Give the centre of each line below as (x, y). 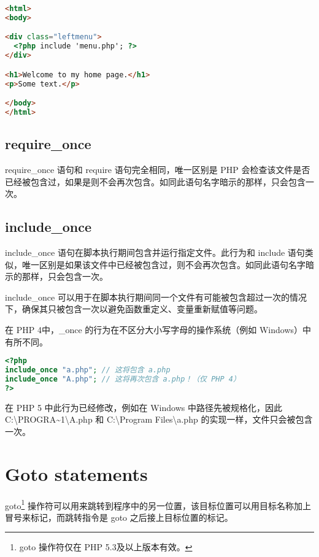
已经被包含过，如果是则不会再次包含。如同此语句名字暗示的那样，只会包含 (155, 181)
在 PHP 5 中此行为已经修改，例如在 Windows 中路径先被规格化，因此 (144, 407)
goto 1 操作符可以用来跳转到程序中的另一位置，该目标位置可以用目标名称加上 (158, 504)
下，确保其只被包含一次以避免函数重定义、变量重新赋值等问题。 (134, 309)
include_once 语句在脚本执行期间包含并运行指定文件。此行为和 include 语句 (155, 252)
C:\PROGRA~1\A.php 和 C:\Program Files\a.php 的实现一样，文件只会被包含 (159, 419)
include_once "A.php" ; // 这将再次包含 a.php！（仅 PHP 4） (123, 379)
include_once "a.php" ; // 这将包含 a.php (88, 370)
